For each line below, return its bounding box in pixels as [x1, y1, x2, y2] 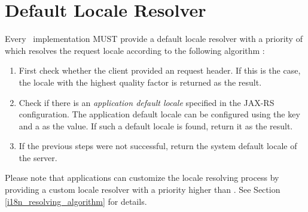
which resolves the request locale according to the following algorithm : [5, 44, 265, 56]
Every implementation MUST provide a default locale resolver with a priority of [5, 32, 303, 45]
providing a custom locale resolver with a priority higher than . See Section [5, 183, 280, 196]
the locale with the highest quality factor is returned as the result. [19, 75, 262, 88]
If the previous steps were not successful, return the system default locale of [19, 140, 297, 152]
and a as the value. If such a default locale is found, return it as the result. [19, 119, 293, 132]
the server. [19, 151, 57, 163]
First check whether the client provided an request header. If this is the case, [19, 64, 301, 77]
